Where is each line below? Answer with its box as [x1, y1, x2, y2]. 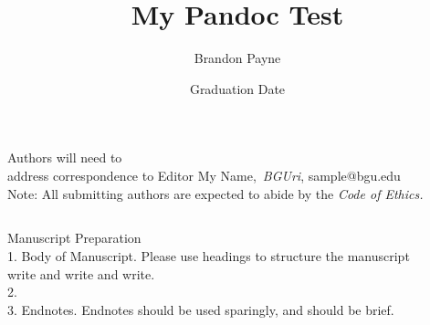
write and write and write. [7, 264, 155, 283]
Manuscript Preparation [7, 228, 142, 247]
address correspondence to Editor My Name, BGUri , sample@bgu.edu [7, 165, 401, 184]
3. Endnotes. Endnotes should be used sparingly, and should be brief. [7, 299, 394, 319]
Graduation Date [189, 79, 286, 98]
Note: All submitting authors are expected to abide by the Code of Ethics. [7, 183, 424, 203]
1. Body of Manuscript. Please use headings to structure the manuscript [7, 246, 410, 266]
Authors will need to [7, 148, 122, 167]
